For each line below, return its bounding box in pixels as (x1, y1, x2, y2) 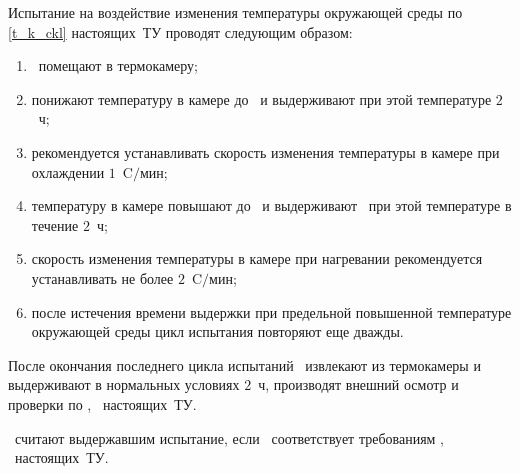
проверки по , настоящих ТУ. (8, 393, 197, 414)
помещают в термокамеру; (38, 55, 198, 76)
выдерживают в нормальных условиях (8, 374, 240, 395)
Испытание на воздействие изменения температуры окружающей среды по (8, 2, 463, 22)
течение (31, 214, 79, 235)
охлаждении (31, 161, 105, 182)
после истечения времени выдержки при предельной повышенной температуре (31, 301, 512, 322)
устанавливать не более (31, 267, 174, 288)
